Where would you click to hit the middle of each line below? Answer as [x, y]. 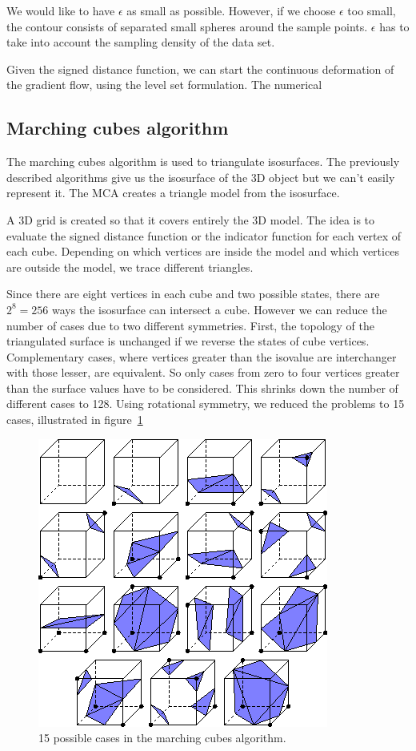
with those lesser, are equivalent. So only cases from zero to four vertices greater [203, 372]
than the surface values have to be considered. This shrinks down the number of [202, 388]
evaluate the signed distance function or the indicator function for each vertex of [204, 235]
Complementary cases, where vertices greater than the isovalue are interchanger [202, 356]
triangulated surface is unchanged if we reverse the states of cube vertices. [188, 341]
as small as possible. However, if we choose [231, 10]
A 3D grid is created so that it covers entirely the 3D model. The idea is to [191, 219]
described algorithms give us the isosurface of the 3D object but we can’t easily [201, 177]
